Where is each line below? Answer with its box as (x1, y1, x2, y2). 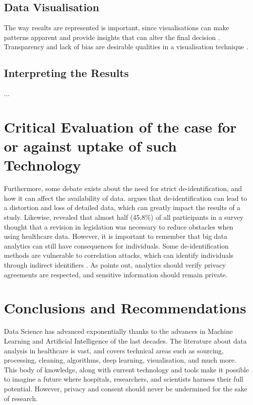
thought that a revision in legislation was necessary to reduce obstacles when (4, 221, 234, 231)
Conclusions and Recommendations (4, 298, 246, 318)
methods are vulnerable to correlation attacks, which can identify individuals (4, 250, 234, 260)
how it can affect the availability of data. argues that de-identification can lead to (4, 193, 247, 203)
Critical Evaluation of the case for (4, 116, 237, 136)
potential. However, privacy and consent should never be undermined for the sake (4, 383, 247, 393)
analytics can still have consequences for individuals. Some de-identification (4, 240, 229, 251)
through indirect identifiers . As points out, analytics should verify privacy (4, 260, 226, 270)
